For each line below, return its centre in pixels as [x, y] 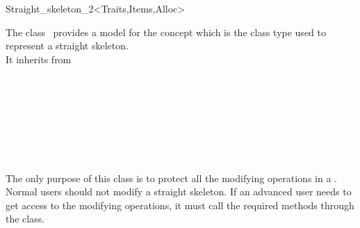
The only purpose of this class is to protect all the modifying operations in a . [171, 178]
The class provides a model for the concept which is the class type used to [166, 32]
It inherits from [39, 59]
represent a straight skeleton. [67, 46]
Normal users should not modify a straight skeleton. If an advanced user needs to [179, 192]
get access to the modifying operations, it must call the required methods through [180, 205]
